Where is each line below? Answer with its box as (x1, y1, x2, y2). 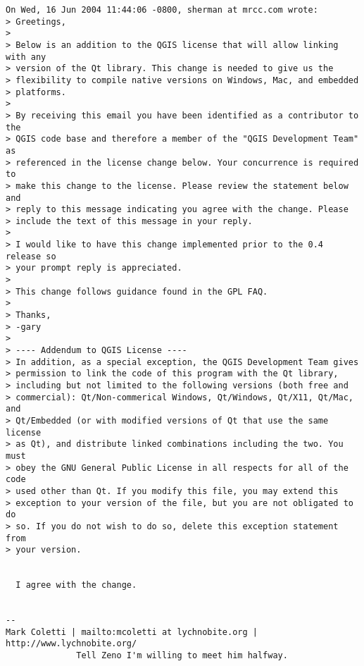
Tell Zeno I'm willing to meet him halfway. (76, 650, 288, 661)
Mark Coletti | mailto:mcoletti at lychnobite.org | (6, 627, 258, 637)
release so (6, 251, 56, 261)
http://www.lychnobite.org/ (6, 639, 137, 649)
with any (6, 51, 46, 62)
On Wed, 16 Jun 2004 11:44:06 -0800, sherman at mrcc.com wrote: (6, 5, 318, 15)
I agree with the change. (15, 580, 137, 591)
